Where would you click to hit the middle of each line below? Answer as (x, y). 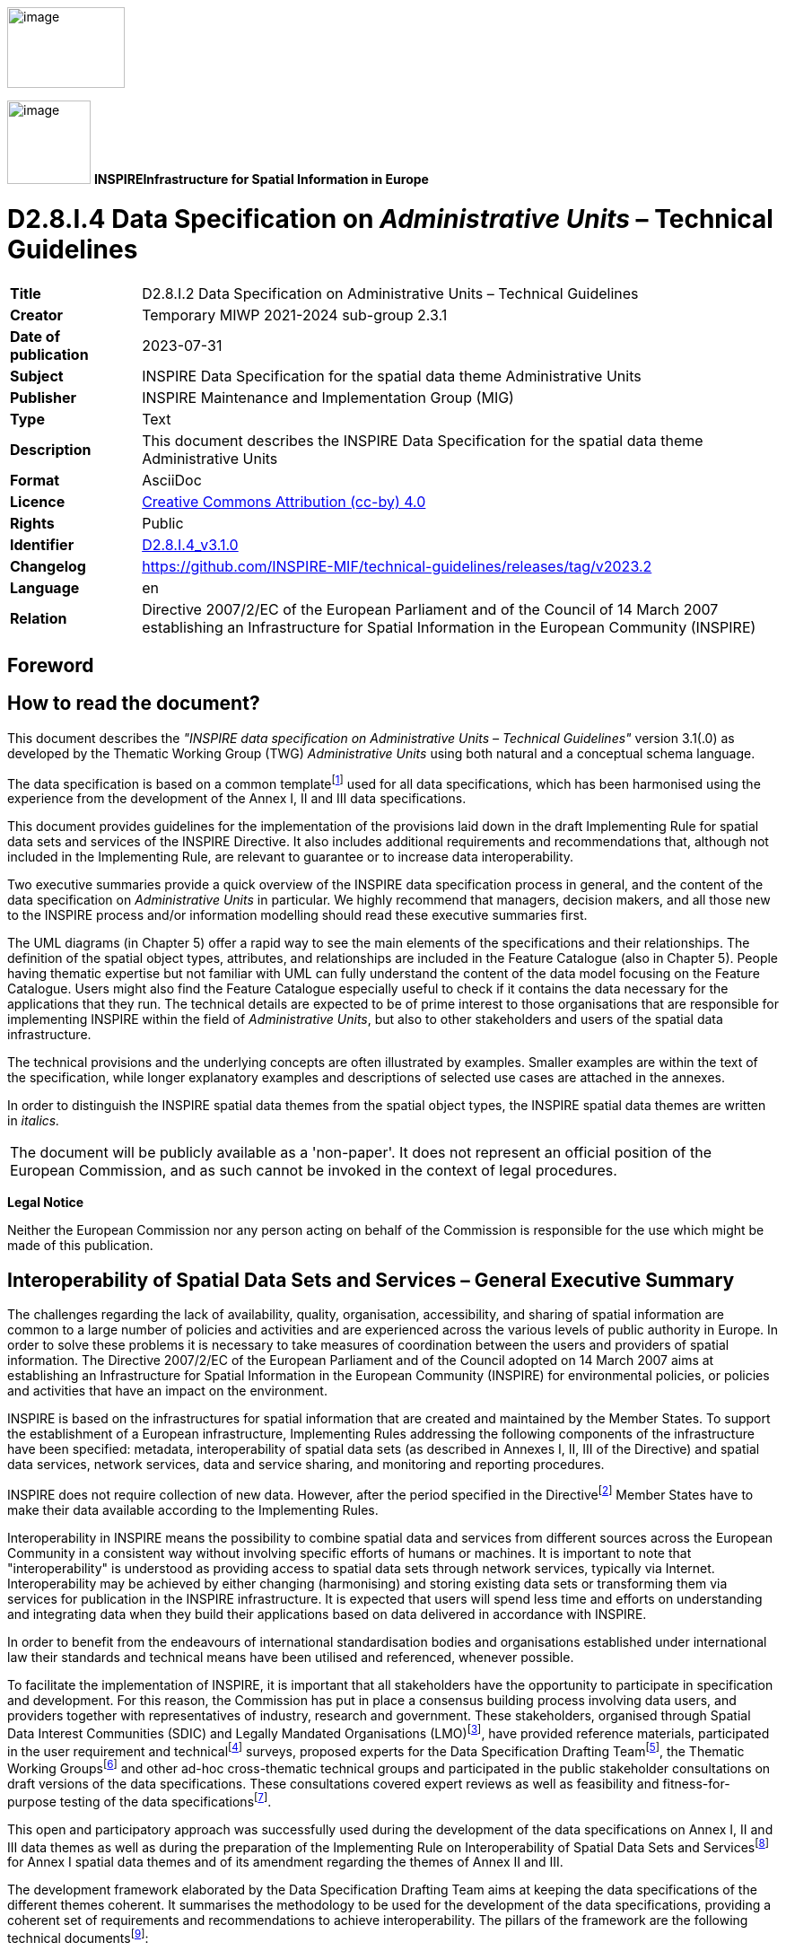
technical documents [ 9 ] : (78, 1937)
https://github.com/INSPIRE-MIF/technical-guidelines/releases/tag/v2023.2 (397, 566)
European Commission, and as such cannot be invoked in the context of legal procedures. (314, 1171)
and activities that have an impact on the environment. (167, 1391)
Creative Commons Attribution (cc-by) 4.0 (284, 501)
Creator (36, 315)
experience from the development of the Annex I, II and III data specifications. (237, 799)
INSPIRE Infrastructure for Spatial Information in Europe (261, 179)
